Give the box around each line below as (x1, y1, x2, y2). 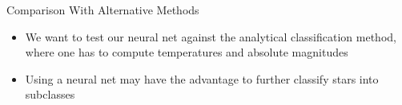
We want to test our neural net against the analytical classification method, (25, 28, 396, 45)
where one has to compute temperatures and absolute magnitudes (25, 44, 348, 60)
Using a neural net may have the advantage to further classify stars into (25, 70, 379, 87)
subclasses (25, 86, 75, 103)
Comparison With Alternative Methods (6, 2, 199, 17)
